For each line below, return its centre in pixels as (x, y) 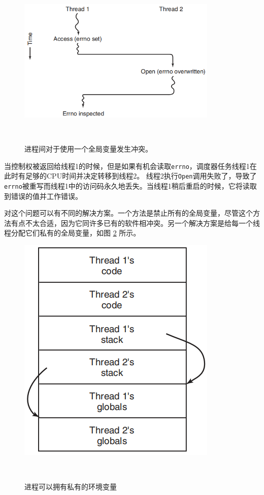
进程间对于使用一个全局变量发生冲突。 (88, 149)
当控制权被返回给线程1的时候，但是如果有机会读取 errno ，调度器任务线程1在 (130, 166)
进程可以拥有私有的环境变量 (71, 486)
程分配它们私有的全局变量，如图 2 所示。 (72, 233)
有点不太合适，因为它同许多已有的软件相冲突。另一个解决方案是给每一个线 (135, 223)
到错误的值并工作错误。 (43, 196)
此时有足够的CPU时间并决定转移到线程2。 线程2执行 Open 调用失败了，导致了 (130, 176)
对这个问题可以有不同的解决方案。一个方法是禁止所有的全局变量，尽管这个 (128, 213)
